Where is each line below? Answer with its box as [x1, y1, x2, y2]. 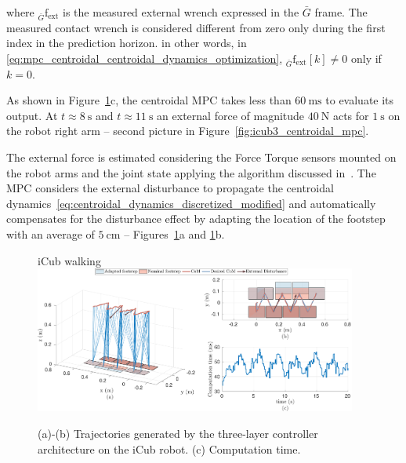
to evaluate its [325, 92, 394, 108]
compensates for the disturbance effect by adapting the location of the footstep [6, 210, 386, 227]
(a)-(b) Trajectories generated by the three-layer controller [38, 425, 318, 441]
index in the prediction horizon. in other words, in [6, 35, 247, 51]
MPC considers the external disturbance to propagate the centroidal [6, 180, 334, 196]
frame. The [314, 4, 368, 20]
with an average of [6, 226, 95, 242]
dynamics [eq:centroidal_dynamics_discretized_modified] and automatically [6, 195, 376, 211]
